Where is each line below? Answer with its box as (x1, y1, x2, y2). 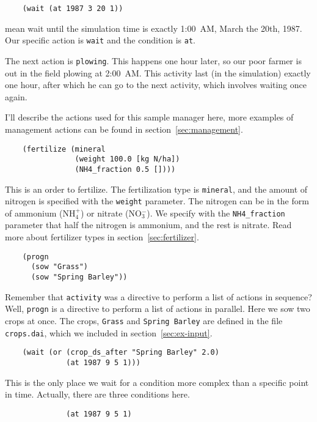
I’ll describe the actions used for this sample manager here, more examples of (5, 111, 294, 124)
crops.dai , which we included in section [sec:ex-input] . (5, 326, 213, 339)
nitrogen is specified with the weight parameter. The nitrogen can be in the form (5, 194, 309, 207)
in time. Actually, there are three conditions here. (5, 388, 190, 401)
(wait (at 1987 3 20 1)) (22, 4, 123, 13)
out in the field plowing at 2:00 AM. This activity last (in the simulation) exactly (5, 66, 311, 79)
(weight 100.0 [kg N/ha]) (75, 155, 180, 164)
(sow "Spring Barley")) (31, 272, 128, 281)
